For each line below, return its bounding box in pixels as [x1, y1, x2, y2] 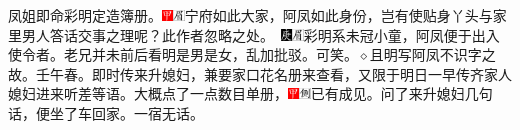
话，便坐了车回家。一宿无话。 [8, 102, 204, 123]
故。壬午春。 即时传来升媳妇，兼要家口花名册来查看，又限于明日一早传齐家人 [8, 63, 512, 84]
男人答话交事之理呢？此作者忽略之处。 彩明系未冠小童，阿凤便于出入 [21, 24, 500, 45]
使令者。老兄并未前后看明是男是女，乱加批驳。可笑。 [8, 44, 358, 65]
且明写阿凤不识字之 [369, 44, 496, 65]
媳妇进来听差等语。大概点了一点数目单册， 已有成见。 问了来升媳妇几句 [8, 83, 493, 104]
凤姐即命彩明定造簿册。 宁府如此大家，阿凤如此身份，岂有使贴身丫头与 [8, 5, 493, 25]
